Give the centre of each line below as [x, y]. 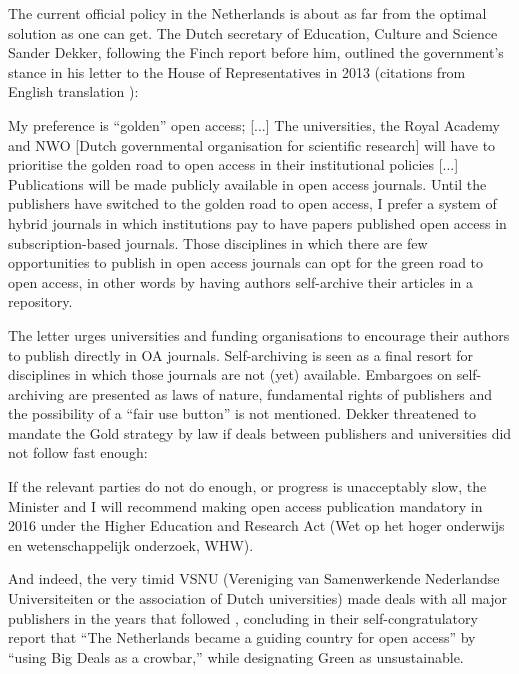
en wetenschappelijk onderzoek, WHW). [131, 544]
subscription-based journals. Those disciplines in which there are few [218, 242]
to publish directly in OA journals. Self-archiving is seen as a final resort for [241, 354]
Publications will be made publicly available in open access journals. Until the [247, 183]
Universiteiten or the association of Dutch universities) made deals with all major [257, 598]
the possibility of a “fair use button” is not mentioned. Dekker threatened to [242, 413]
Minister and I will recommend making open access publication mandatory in [245, 505]
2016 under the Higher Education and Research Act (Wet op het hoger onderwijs [256, 525]
